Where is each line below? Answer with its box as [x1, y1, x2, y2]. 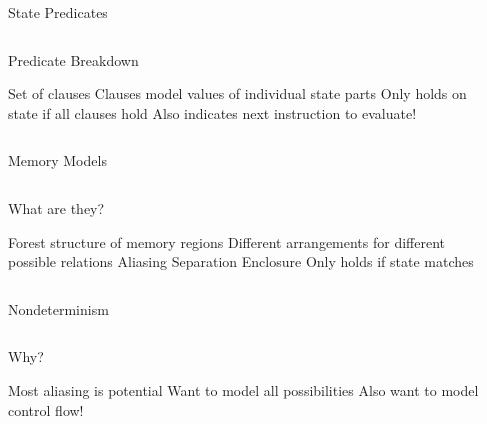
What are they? [8, 197, 105, 218]
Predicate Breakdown [8, 49, 139, 70]
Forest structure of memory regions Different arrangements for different [8, 231, 446, 252]
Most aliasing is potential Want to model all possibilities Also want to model [8, 379, 479, 400]
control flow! [8, 399, 84, 420]
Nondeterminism [8, 298, 109, 319]
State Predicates [8, 2, 108, 22]
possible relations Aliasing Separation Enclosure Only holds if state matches [8, 251, 474, 272]
